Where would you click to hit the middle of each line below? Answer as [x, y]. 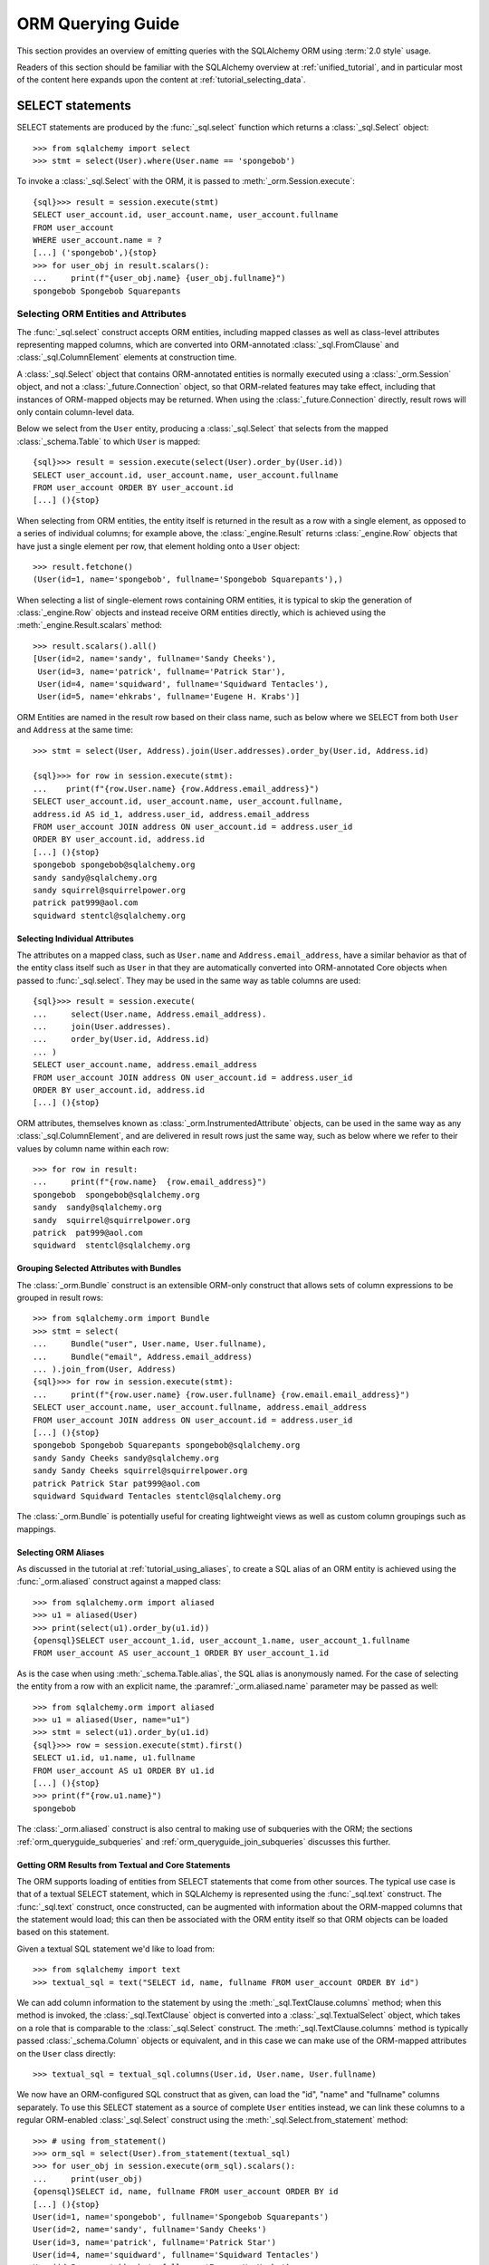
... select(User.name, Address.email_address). [150, 1014]
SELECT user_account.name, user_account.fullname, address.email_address [200, 1407]
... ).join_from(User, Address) [105, 1369]
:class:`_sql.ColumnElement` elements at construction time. [127, 357]
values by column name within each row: [93, 1148]
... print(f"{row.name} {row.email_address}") [150, 1182]
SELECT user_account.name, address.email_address [145, 1065]
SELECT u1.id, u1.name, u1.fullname [114, 1758]
